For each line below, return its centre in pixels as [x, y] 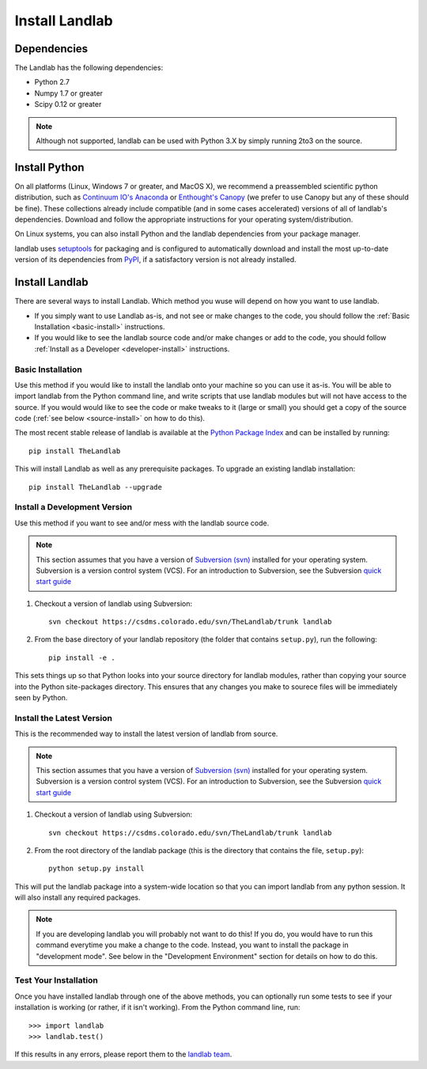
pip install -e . [82, 658]
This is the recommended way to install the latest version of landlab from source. [146, 734]
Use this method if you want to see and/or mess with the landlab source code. [142, 523]
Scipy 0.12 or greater [68, 104]
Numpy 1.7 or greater [68, 93]
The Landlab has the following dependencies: [89, 68]
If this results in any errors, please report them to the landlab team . [123, 1054]
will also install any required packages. [77, 897]
